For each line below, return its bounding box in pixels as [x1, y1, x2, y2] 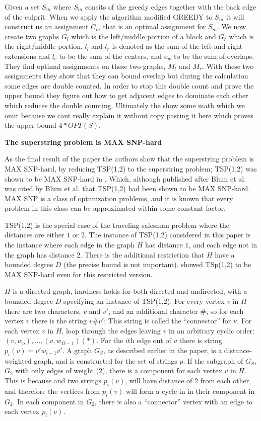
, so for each [206, 305, 244, 316]
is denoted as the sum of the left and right [112, 41, 243, 51]
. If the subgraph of [183, 355, 243, 366]
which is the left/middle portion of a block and [71, 31, 216, 41]
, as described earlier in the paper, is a [103, 345, 222, 355]
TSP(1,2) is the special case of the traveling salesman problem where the [5, 219, 229, 230]
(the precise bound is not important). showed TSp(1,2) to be [63, 259, 251, 270]
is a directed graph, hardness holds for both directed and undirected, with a [13, 286, 247, 296]
